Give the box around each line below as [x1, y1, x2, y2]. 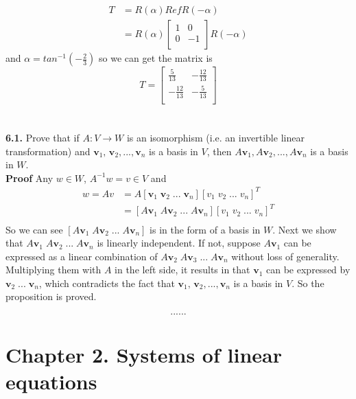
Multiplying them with [5, 262, 102, 277]
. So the [292, 275, 324, 290]
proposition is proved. [5, 289, 97, 304]
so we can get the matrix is [98, 51, 213, 65]
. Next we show [272, 222, 337, 236]
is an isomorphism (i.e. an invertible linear [126, 130, 305, 145]
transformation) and [5, 144, 91, 158]
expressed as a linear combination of [5, 249, 158, 263]
